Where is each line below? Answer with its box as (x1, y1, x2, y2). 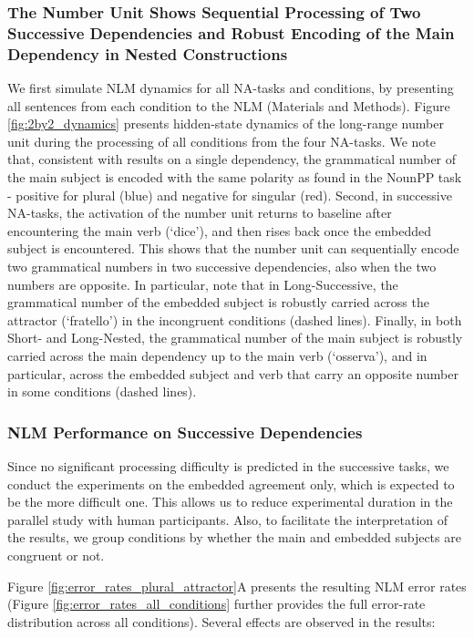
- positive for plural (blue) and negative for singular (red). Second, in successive (7, 185, 452, 204)
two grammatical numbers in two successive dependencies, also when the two (7, 257, 437, 275)
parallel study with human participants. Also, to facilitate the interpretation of (7, 509, 448, 529)
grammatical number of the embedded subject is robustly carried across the (7, 293, 429, 312)
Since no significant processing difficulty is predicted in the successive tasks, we (7, 456, 449, 475)
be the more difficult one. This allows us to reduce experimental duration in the (7, 492, 453, 511)
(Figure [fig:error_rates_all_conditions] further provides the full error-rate (7, 594, 426, 613)
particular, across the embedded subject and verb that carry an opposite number (7, 364, 459, 383)
